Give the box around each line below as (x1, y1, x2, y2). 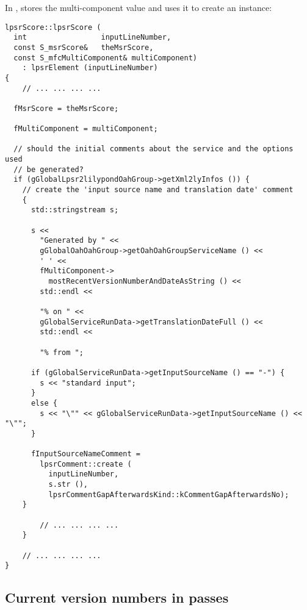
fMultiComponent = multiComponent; (13, 124, 158, 134)
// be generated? (13, 165, 84, 174)
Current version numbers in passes (5, 588, 229, 607)
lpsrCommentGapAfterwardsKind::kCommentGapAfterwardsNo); (48, 490, 289, 499)
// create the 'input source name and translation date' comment (22, 185, 294, 195)
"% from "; (40, 348, 84, 357)
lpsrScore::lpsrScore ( (5, 23, 101, 32)
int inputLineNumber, (13, 33, 172, 42)
